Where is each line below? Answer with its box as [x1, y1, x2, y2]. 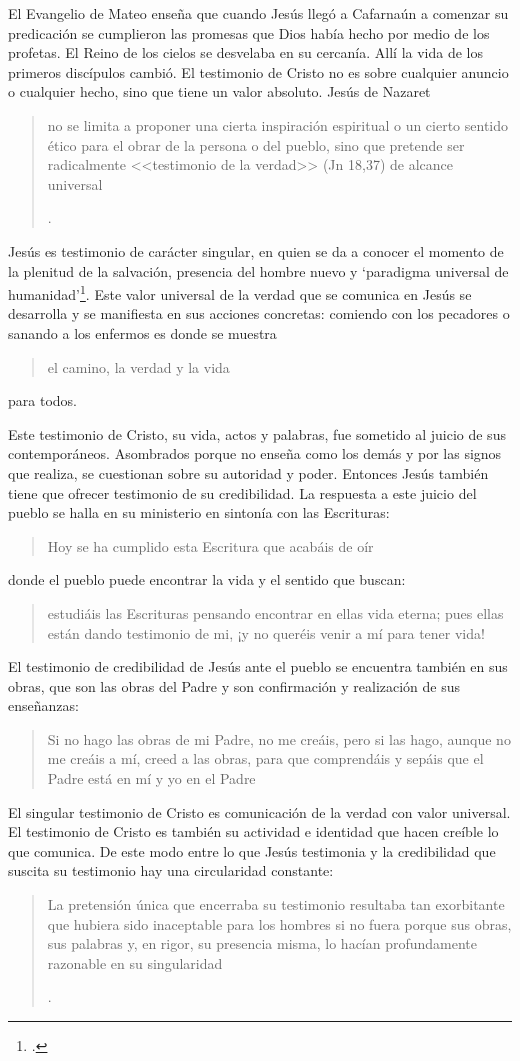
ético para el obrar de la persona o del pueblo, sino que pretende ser [47, 134, 465, 155]
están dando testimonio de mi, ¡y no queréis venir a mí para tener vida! [47, 622, 485, 643]
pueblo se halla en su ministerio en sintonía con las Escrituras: [8, 502, 390, 523]
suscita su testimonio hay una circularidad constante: [8, 860, 334, 881]
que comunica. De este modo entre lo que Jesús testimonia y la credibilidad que [8, 840, 496, 861]
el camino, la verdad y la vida [47, 356, 230, 377]
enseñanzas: [8, 695, 79, 716]
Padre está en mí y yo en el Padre [47, 768, 256, 789]
